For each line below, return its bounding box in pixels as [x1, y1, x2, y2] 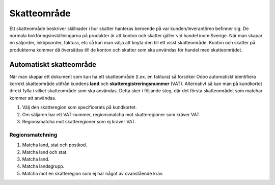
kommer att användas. [9, 95, 57, 101]
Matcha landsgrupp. [22, 163, 65, 169]
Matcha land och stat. [22, 149, 68, 155]
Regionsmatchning [9, 131, 58, 138]
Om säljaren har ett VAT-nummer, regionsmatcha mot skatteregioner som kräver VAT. [22, 111, 201, 117]
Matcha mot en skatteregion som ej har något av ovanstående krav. [22, 170, 164, 176]
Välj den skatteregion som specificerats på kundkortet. [22, 104, 137, 111]
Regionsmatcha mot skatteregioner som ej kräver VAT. [22, 118, 136, 124]
